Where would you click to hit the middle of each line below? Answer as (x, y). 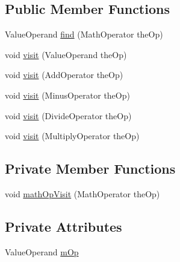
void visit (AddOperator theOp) (64, 75)
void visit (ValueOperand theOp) (66, 54)
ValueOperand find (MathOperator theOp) (84, 34)
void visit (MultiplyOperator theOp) (72, 136)
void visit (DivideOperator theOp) (68, 115)
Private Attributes (64, 226)
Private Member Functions (90, 169)
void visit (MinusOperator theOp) (67, 95)
